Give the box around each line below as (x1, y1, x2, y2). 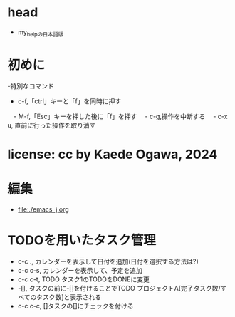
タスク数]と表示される (36, 293, 102, 301)
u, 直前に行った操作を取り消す (7, 120, 96, 129)
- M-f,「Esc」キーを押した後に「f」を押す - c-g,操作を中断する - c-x (13, 112, 228, 120)
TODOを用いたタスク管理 (7, 232, 157, 248)
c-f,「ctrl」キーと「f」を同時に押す (17, 97, 122, 105)
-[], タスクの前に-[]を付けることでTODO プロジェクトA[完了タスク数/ (17, 284, 221, 292)
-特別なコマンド (7, 81, 55, 90)
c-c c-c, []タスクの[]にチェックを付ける (17, 301, 134, 310)
